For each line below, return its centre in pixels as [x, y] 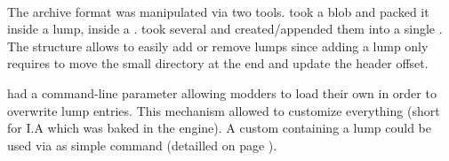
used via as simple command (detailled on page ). [142, 145]
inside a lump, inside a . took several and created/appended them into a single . [225, 29]
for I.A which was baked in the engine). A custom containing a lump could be [219, 128]
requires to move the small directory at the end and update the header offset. [218, 63]
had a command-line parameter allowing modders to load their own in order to [222, 92]
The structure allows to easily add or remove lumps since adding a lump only [218, 46]
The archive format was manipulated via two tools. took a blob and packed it [218, 11]
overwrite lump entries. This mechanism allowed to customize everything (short [224, 110]
